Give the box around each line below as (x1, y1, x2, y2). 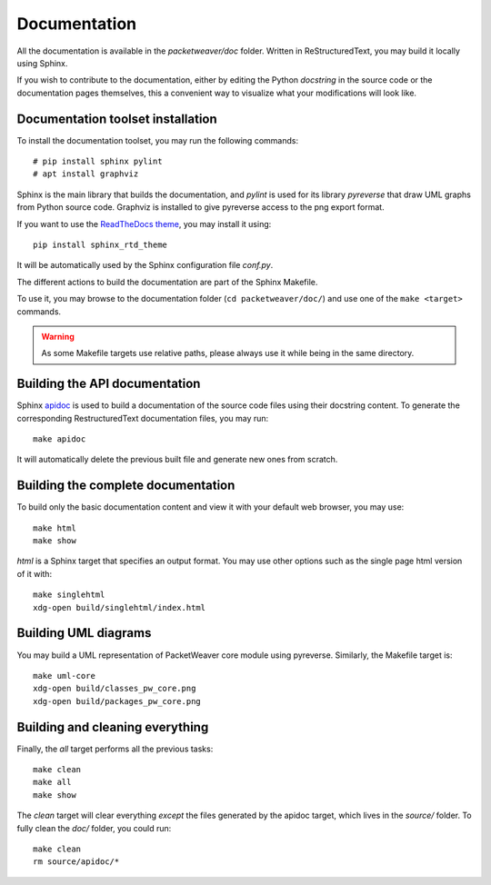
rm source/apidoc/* (33, 857, 120, 867)
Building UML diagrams (16, 625, 152, 641)
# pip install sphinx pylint (33, 156, 163, 167)
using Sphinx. (16, 57, 68, 68)
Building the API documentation (16, 376, 201, 392)
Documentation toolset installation (16, 111, 217, 126)
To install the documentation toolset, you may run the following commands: (16, 134, 299, 145)
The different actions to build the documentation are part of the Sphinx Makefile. (16, 276, 318, 287)
